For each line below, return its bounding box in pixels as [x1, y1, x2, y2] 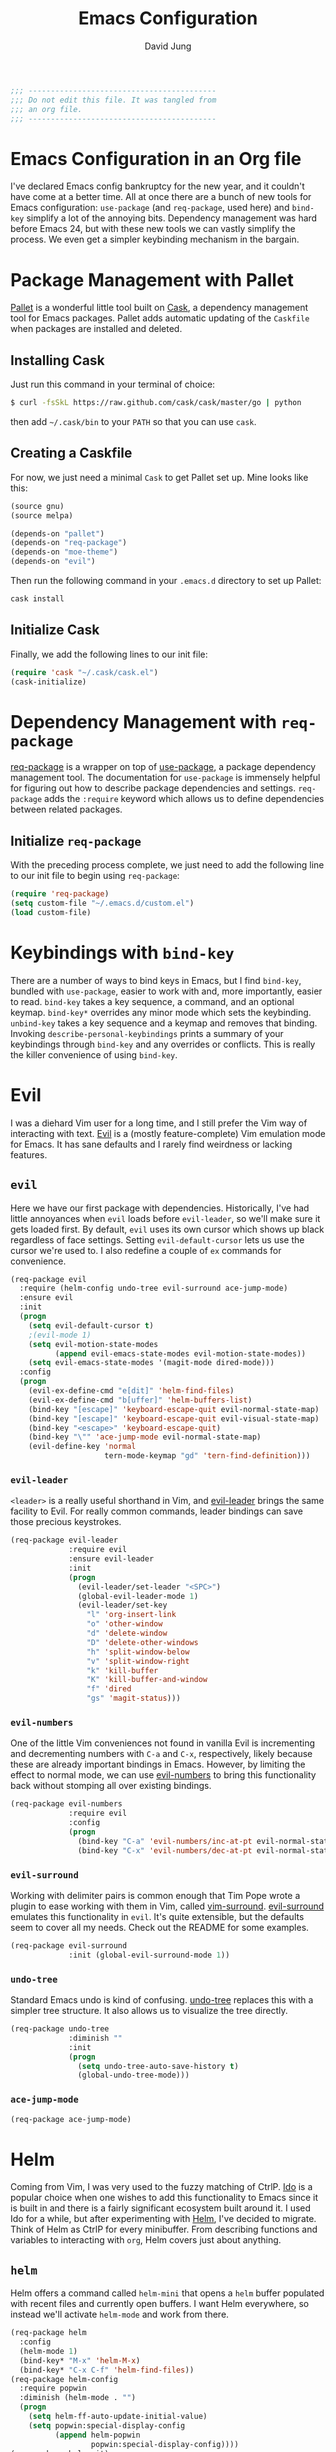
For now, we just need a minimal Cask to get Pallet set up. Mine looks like [10, 471, 309, 483]
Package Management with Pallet [10, 268, 294, 291]
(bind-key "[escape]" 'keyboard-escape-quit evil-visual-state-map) [28, 1413, 320, 1424]
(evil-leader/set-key [77, 1600, 168, 1611]
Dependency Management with [10, 710, 277, 733]
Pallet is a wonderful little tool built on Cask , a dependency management [10, 302, 309, 314]
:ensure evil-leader [68, 1554, 155, 1564]
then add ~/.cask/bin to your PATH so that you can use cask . [10, 416, 257, 427]
